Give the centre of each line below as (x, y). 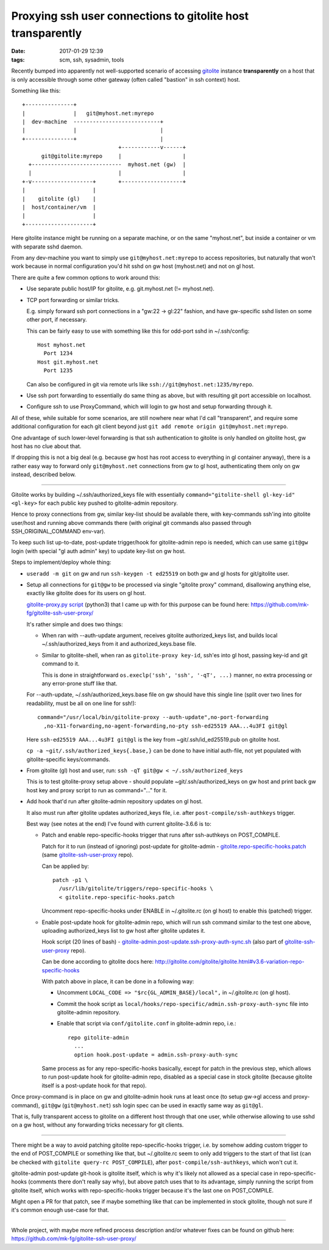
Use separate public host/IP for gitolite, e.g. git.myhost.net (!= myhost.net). (120, 289)
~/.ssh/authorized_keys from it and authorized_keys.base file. (119, 644)
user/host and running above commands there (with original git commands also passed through (131, 522)
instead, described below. (44, 475)
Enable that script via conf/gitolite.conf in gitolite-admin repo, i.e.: (147, 1024)
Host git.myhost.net (68, 362)
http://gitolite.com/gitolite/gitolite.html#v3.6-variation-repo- (230, 962)
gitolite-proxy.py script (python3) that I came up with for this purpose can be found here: (138, 604)
